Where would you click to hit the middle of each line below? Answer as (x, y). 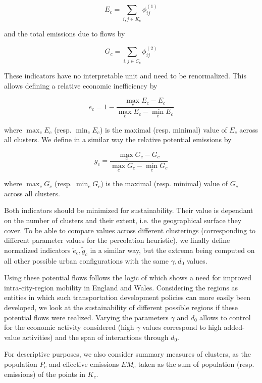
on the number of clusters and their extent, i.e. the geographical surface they (123, 220)
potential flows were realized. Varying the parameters (86, 317)
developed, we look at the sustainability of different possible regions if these (121, 307)
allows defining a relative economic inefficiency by (81, 85)
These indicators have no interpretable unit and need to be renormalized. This (125, 75)
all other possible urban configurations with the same (86, 260)
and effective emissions (84, 364)
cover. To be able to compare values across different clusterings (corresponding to (130, 230)
